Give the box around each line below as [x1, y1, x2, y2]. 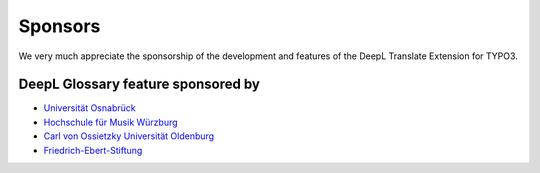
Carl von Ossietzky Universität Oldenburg [43, 130, 215, 142]
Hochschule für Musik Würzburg [43, 116, 179, 128]
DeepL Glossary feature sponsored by [18, 76, 260, 93]
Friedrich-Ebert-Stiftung [43, 144, 143, 156]
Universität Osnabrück [43, 102, 136, 114]
